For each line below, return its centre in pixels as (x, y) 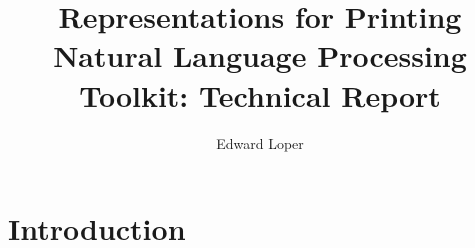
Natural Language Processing (260, 55)
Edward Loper (260, 142)
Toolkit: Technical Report (260, 94)
